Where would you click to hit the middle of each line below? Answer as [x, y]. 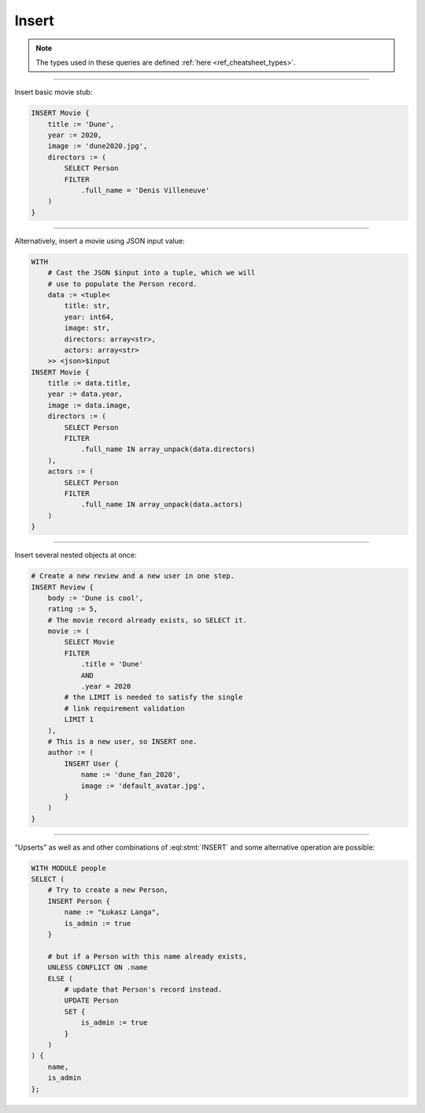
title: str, [87, 306]
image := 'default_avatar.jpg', [143, 786]
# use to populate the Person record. [122, 284]
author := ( [71, 753]
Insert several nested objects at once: [76, 555]
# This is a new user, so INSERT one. [122, 741]
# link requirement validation [124, 708]
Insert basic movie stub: [54, 92]
